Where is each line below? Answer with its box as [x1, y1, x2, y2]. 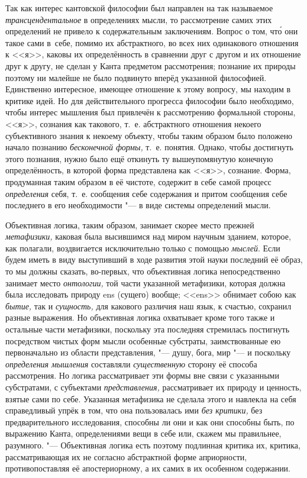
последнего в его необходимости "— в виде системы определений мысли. [5, 199, 271, 211]
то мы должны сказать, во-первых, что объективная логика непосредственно [5, 265, 280, 277]
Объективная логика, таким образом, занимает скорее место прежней [5, 218, 254, 231]
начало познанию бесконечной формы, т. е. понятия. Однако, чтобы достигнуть [5, 141, 293, 153]
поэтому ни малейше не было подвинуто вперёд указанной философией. [5, 71, 267, 83]
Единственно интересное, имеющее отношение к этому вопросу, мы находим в [5, 83, 291, 95]
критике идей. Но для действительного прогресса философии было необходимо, [5, 94, 294, 106]
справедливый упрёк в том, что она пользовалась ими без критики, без [5, 404, 263, 416]
